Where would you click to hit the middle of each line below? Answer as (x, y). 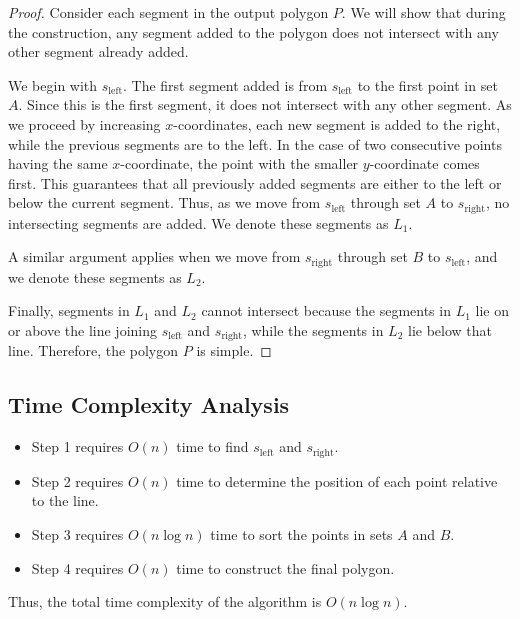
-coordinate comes (424, 163)
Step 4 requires (77, 567)
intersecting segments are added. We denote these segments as (198, 222)
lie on (492, 310)
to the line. (65, 500)
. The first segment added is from (225, 84)
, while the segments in (313, 330)
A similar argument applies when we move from (154, 256)
